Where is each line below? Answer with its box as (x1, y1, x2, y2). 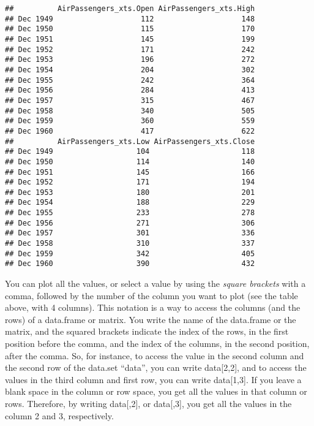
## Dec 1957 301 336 (5, 229, 255, 238)
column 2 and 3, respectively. (5, 409, 114, 422)
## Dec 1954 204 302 (5, 65, 255, 74)
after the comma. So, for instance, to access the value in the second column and (5, 349, 304, 362)
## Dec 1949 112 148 (5, 14, 255, 23)
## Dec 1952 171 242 (5, 45, 255, 54)
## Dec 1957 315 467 (5, 96, 255, 105)
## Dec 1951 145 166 (5, 167, 255, 177)
